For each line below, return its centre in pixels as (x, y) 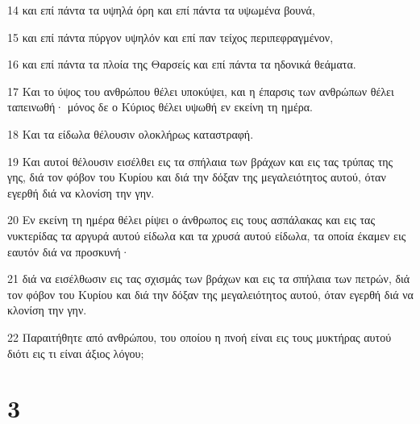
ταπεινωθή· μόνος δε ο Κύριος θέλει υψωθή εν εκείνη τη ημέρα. (160, 107)
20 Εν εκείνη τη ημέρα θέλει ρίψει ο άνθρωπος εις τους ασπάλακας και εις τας (191, 220)
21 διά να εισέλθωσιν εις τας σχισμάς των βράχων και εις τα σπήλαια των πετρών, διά (209, 279)
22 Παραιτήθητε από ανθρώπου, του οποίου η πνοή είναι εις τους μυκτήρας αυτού (200, 337)
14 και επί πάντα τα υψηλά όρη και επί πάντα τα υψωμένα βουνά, (161, 10)
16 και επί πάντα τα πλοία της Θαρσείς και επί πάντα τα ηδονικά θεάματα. (182, 64)
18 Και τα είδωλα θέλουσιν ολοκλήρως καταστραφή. (131, 133)
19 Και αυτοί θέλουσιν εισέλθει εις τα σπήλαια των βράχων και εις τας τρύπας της (200, 161)
